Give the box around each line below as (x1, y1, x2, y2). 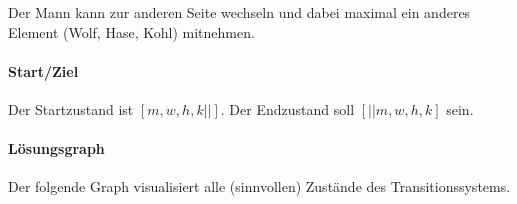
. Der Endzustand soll (220, 98, 355, 119)
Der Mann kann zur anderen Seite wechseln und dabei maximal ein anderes (8, 2, 471, 22)
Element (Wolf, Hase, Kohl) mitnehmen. (8, 21, 255, 42)
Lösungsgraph (8, 138, 105, 159)
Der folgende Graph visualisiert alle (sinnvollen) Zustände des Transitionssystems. (8, 176, 511, 197)
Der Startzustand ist (8, 98, 134, 119)
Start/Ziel (8, 60, 79, 81)
